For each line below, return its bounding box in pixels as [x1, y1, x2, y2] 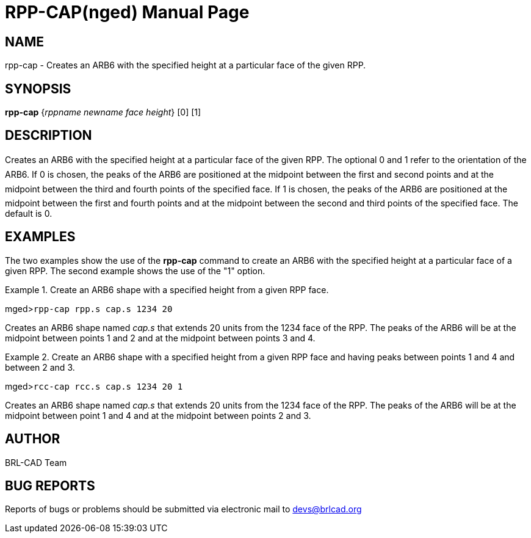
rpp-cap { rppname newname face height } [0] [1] [5, 107, 201, 118]
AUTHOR [5, 431, 60, 447]
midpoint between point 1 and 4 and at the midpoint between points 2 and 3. [5, 410, 311, 421]
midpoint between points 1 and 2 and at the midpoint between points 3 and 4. [5, 332, 316, 343]
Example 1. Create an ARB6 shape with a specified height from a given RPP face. [5, 284, 329, 295]
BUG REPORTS [5, 478, 95, 493]
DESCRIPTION [5, 128, 92, 144]
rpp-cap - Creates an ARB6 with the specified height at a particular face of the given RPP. [5, 60, 366, 71]
